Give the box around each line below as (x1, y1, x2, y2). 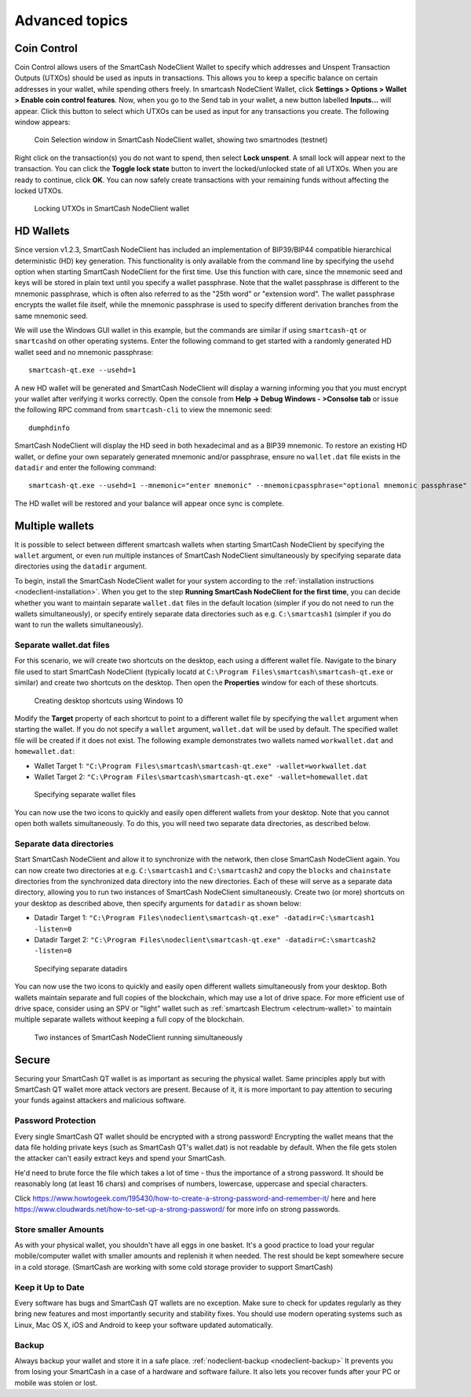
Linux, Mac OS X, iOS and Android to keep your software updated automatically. (14, 1320, 274, 1329)
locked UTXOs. (14, 185, 64, 196)
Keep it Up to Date (14, 1282, 85, 1293)
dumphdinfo (28, 423, 71, 432)
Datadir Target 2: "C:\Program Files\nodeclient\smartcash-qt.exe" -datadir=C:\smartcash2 (34, 935, 376, 945)
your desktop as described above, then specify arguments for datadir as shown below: (14, 898, 301, 908)
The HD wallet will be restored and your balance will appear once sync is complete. (14, 499, 284, 508)
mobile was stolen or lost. (14, 1378, 98, 1388)
